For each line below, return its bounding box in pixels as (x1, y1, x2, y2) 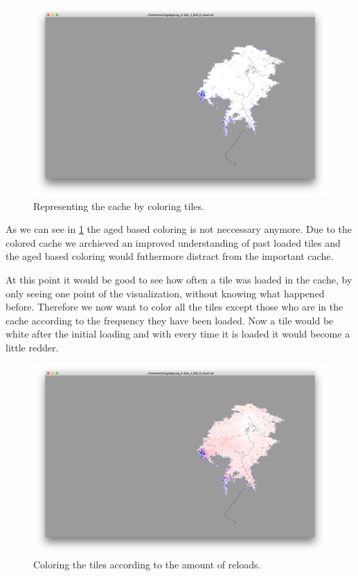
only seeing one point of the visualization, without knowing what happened (6, 286, 325, 300)
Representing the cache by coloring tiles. (33, 198, 204, 213)
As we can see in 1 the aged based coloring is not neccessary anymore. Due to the (6, 222, 352, 236)
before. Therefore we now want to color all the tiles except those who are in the (6, 299, 343, 314)
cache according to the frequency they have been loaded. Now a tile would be (6, 313, 334, 327)
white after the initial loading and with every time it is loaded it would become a (6, 326, 350, 341)
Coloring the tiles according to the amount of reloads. (33, 557, 261, 571)
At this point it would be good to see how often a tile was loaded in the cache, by (6, 272, 352, 286)
